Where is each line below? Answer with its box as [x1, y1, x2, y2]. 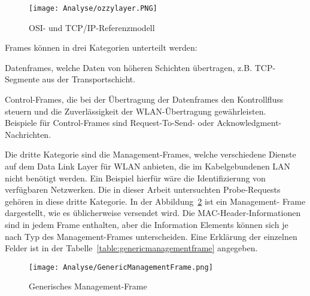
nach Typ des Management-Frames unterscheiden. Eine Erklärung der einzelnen [5, 230, 297, 242]
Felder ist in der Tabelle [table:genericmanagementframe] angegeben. [5, 242, 258, 254]
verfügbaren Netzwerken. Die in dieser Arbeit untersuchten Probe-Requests [5, 183, 281, 196]
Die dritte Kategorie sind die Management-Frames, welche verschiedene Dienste [5, 148, 296, 161]
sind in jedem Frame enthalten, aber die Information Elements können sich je [5, 218, 288, 230]
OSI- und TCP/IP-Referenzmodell [29, 21, 155, 33]
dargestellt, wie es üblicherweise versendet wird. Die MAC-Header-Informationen [5, 206, 301, 219]
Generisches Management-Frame [29, 280, 147, 292]
